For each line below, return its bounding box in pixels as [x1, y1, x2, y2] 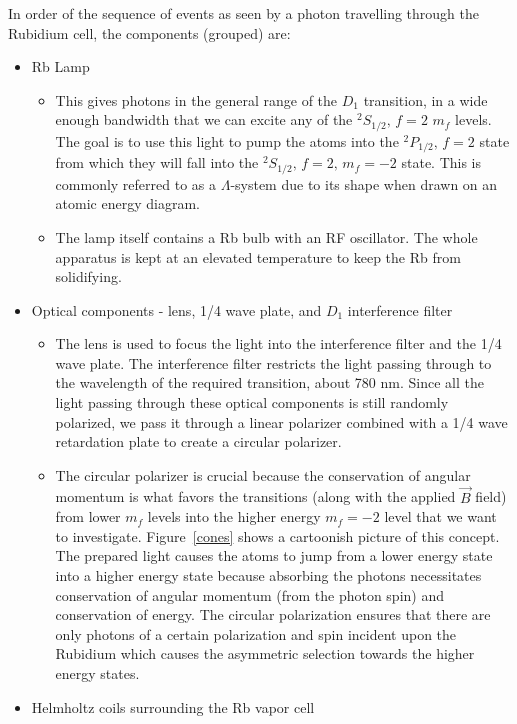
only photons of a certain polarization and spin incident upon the [55, 623, 457, 644]
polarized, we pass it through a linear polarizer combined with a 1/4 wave [55, 411, 508, 432]
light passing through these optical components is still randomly [55, 392, 449, 413]
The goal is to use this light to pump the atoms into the [55, 130, 399, 151]
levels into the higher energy [147, 506, 321, 527]
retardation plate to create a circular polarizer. [55, 431, 342, 452]
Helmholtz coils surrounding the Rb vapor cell [31, 696, 315, 717]
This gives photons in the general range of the [55, 89, 338, 110]
